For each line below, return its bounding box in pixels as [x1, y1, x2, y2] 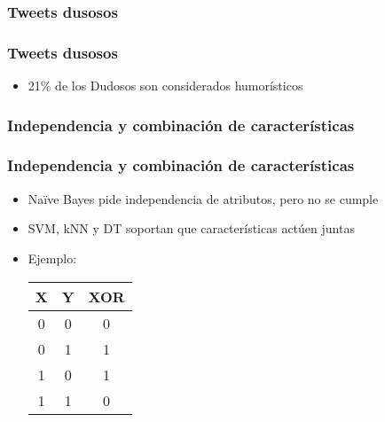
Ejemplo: [27, 248, 77, 267]
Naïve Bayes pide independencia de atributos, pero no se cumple [27, 189, 379, 207]
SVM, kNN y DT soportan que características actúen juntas [27, 219, 355, 238]
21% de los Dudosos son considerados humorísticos [27, 76, 303, 95]
